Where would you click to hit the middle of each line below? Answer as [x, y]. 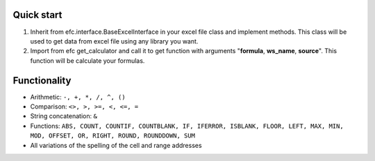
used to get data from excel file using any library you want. [114, 41]
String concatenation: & [64, 116]
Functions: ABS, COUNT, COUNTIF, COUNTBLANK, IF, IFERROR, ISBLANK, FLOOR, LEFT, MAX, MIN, [187, 126]
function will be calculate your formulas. [87, 60]
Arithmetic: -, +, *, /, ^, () [78, 97]
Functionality [42, 80]
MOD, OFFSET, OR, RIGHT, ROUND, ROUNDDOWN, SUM [113, 136]
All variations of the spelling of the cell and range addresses [116, 145]
